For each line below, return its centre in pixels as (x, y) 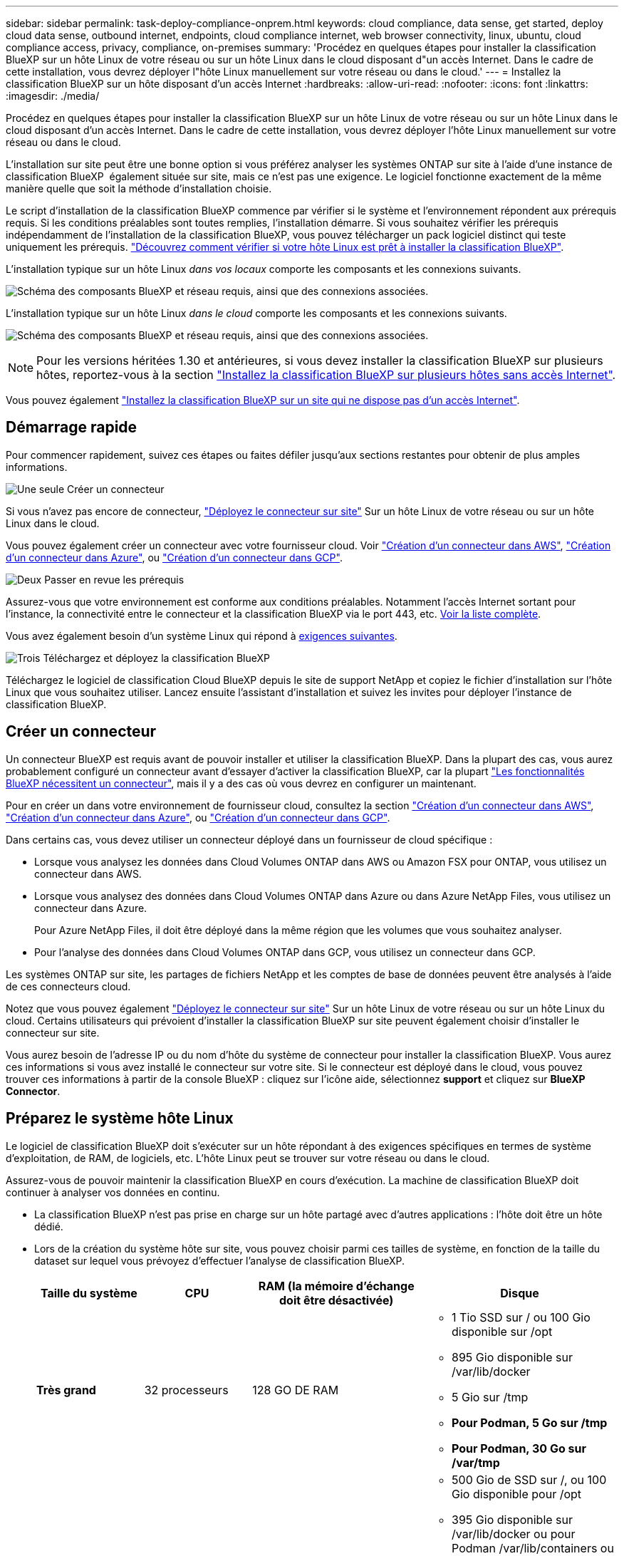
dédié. (49, 1226)
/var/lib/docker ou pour (514, 1534)
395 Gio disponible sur (513, 1519)
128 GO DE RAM (296, 1390)
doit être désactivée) (337, 1300)
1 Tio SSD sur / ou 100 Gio (521, 1317)
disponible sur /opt (502, 1331)
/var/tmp (476, 1462)
